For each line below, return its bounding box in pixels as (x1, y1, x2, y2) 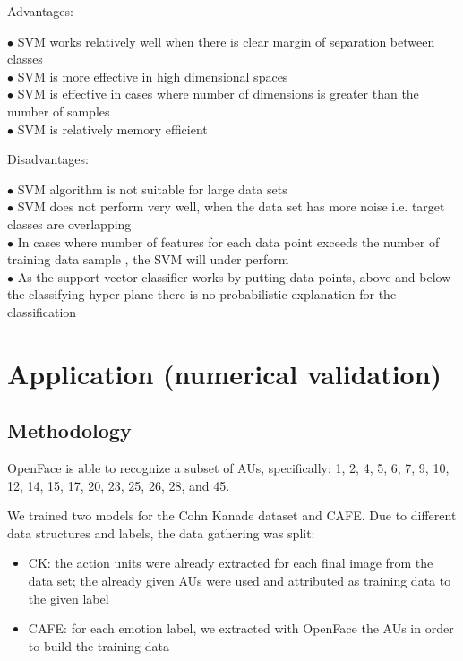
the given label (28, 588, 109, 607)
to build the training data (28, 636, 169, 655)
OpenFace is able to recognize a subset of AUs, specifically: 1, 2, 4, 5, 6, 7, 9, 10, (7, 459, 450, 477)
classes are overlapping (7, 214, 132, 233)
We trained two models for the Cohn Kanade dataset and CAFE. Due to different (7, 506, 457, 525)
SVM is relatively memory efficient (17, 119, 208, 138)
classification (7, 302, 77, 321)
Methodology (7, 416, 132, 444)
